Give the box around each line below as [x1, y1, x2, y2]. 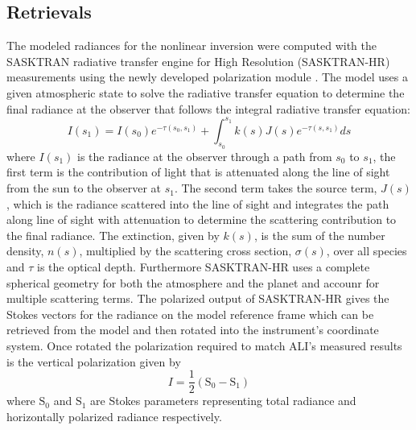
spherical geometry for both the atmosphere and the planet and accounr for [6, 274, 380, 291]
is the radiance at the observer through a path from [77, 147, 332, 164]
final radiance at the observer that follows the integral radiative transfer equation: [6, 100, 410, 117]
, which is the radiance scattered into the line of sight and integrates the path [6, 195, 389, 212]
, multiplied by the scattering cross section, [79, 242, 292, 259]
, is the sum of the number [253, 226, 385, 243]
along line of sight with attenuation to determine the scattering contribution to [6, 211, 397, 228]
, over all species [326, 242, 407, 259]
